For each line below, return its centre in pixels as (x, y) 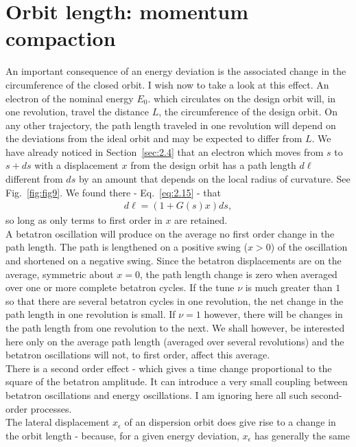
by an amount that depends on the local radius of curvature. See (214, 179)
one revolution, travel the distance (77, 112)
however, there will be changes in (273, 314)
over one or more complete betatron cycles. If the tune (120, 287)
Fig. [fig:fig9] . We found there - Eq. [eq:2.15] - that (113, 192)
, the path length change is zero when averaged (238, 274)
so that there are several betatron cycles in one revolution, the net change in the (175, 300)
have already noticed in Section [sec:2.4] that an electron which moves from (165, 151)
